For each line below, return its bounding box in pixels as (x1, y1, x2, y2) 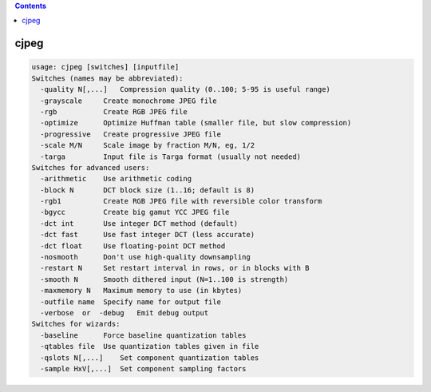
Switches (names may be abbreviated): (31, 73, 184, 83)
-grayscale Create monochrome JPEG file (40, 96, 217, 105)
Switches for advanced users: (31, 163, 150, 172)
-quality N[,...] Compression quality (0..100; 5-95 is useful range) (40, 85, 331, 94)
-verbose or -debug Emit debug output (40, 308, 209, 317)
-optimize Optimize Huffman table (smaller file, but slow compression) (40, 118, 352, 128)
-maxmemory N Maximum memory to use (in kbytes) (40, 286, 243, 295)
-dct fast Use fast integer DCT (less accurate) (40, 230, 255, 240)
